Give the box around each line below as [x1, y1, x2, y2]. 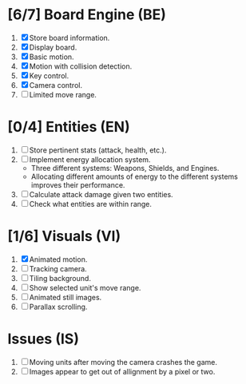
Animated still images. [29, 292, 102, 302]
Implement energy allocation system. [29, 154, 151, 164]
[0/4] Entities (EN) [7, 118, 130, 137]
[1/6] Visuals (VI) [7, 228, 121, 245]
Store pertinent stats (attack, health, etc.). [29, 145, 167, 155]
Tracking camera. [29, 263, 87, 273]
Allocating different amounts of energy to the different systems [30, 172, 239, 181]
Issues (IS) [7, 330, 79, 348]
